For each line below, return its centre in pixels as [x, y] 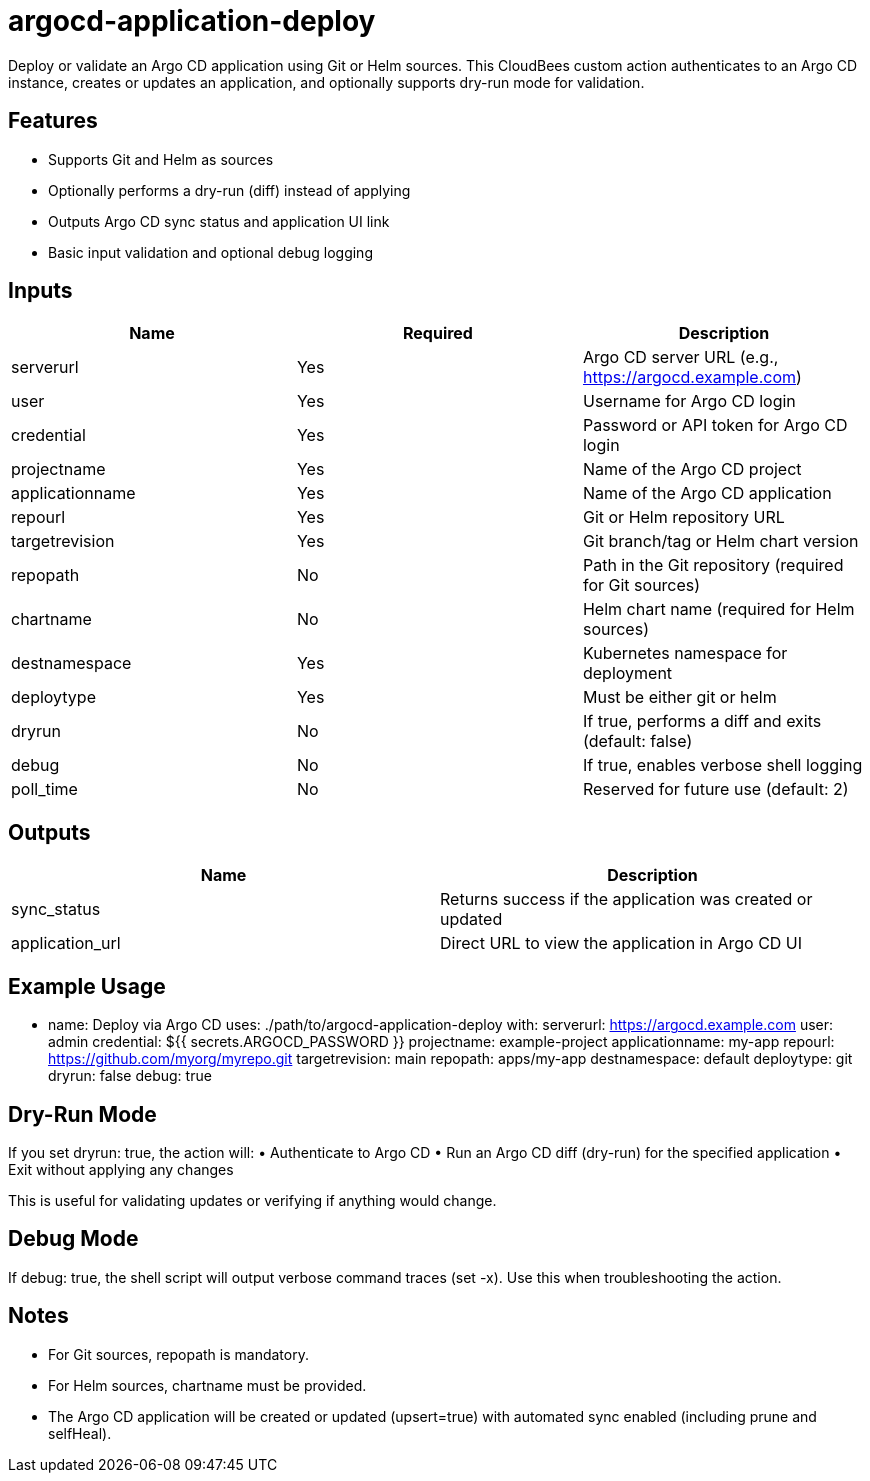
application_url [66, 943]
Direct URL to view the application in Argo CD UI [621, 943]
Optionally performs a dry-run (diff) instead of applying [229, 190]
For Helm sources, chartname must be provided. [207, 1385]
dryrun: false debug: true [130, 1076]
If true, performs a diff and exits [702, 721]
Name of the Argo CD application [707, 493]
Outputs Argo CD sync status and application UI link [219, 221]
